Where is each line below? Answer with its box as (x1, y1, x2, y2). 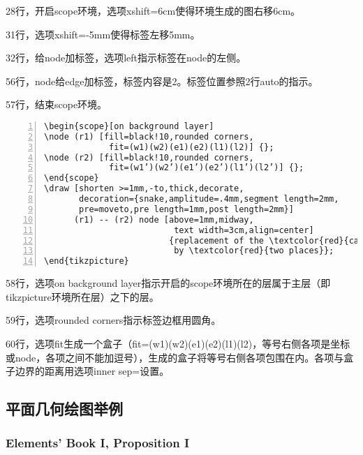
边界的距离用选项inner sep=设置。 (15, 364, 170, 378)
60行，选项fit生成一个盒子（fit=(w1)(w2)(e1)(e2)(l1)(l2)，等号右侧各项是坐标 (6, 336, 350, 350)
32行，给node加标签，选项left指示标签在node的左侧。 (6, 50, 246, 65)
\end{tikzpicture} (44, 256, 129, 267)
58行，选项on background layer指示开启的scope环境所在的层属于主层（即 (6, 276, 331, 290)
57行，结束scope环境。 (6, 97, 108, 112)
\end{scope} (44, 173, 99, 184)
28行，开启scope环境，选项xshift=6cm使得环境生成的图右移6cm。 (6, 3, 301, 17)
